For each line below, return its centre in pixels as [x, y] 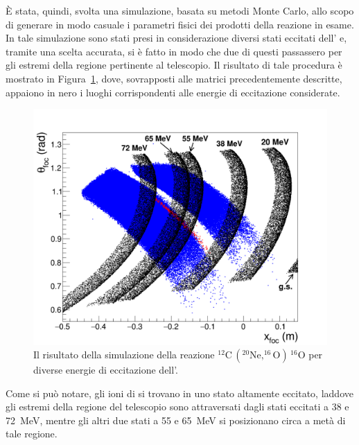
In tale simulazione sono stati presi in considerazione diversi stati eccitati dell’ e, [176, 38]
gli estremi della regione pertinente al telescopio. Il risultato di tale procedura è [174, 65]
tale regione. [32, 434]
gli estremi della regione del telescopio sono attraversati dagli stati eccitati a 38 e [177, 407]
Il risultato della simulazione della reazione [124, 355]
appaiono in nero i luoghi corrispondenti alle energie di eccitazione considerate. [173, 92]
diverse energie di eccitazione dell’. [106, 370]
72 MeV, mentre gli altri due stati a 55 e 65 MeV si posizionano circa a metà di [176, 420]
